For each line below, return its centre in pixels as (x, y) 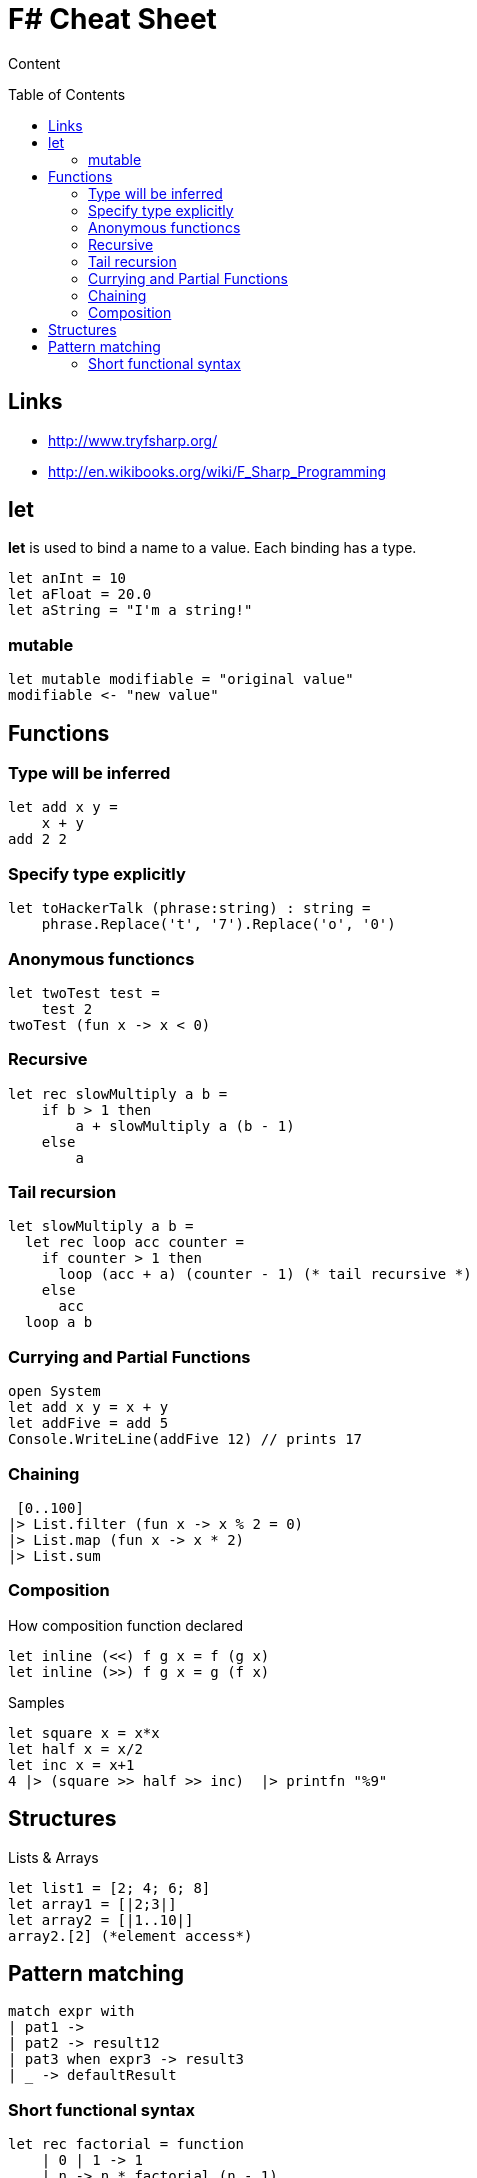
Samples (36, 1702)
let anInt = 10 (67, 578)
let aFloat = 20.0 (80, 594)
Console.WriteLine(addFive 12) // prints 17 (185, 1439)
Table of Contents (67, 94)
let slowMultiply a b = (101, 1226)
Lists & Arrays (53, 1857)
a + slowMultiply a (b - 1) (185, 1125)
